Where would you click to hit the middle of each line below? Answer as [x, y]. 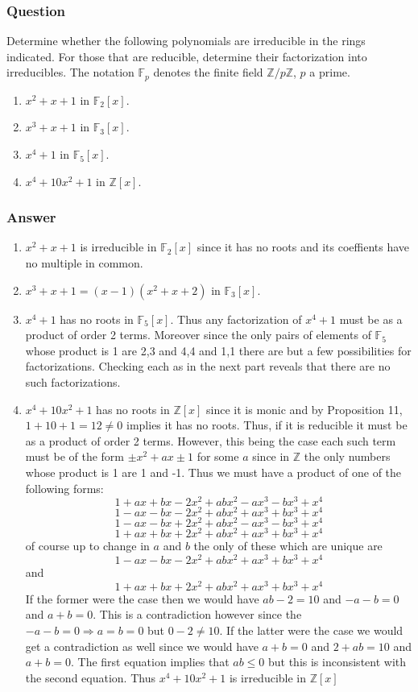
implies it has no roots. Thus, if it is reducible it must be [267, 425]
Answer [31, 217]
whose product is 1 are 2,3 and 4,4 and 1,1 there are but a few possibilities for [218, 350]
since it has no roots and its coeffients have [303, 247]
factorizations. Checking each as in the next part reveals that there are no [208, 366]
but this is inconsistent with [337, 662]
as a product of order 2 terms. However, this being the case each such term [211, 440]
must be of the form [75, 456]
